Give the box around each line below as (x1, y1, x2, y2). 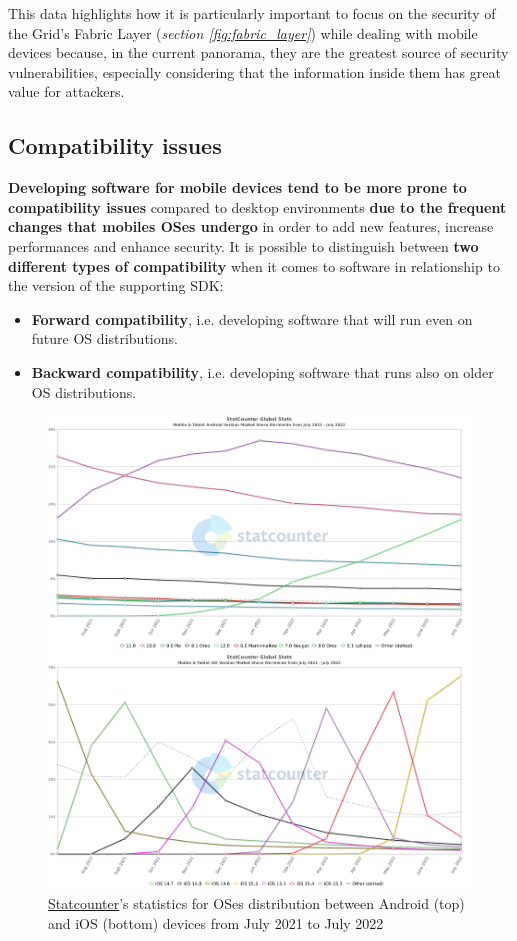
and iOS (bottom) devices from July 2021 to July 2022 (48, 912, 384, 933)
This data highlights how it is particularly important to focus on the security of (8, 3, 496, 23)
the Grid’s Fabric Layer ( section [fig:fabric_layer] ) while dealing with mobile (8, 22, 478, 43)
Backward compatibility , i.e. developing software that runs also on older (31, 361, 494, 382)
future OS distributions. (31, 328, 178, 349)
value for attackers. (8, 81, 125, 102)
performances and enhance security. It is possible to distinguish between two (8, 235, 479, 256)
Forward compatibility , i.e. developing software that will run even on (31, 308, 473, 329)
